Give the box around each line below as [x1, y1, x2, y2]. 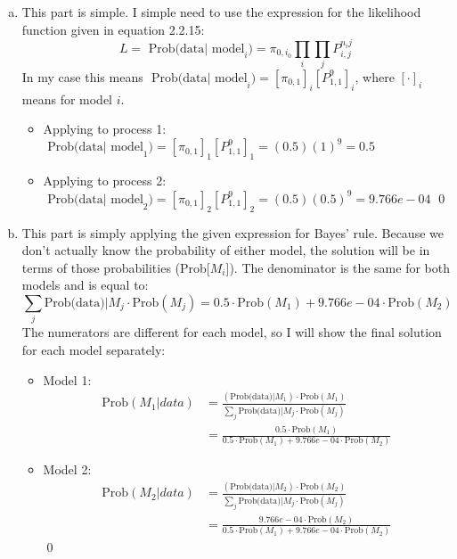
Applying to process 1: [43, 119, 167, 138]
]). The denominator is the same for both [225, 258, 450, 276]
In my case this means [21, 67, 143, 86]
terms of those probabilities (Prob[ [21, 258, 210, 276]
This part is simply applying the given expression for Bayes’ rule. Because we [21, 223, 444, 242]
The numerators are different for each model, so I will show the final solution [21, 323, 442, 341]
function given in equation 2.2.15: [21, 20, 205, 38]
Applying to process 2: [43, 171, 167, 190]
